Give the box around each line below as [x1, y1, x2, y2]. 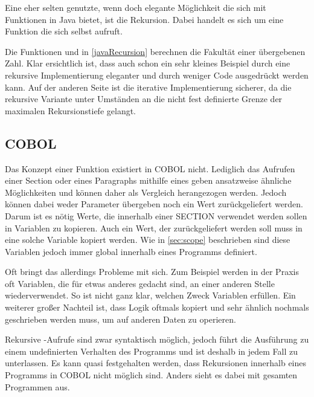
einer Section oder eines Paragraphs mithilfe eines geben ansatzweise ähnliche [5, 174, 292, 187]
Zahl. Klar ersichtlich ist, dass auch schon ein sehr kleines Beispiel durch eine [5, 57, 290, 69]
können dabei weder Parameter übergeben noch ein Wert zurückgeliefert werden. [5, 198, 304, 210]
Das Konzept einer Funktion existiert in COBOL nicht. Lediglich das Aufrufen [5, 162, 295, 175]
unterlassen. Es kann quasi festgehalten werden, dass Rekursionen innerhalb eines [5, 357, 307, 369]
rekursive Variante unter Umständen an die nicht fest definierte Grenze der [5, 92, 283, 105]
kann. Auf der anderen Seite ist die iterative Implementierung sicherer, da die [5, 80, 292, 93]
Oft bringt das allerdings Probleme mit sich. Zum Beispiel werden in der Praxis [5, 265, 299, 278]
